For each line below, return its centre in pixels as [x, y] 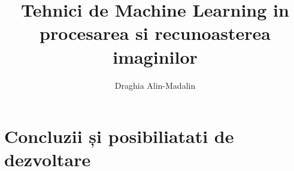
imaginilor [155, 56]
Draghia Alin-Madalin [155, 85]
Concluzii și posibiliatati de [119, 136]
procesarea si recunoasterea [155, 33]
